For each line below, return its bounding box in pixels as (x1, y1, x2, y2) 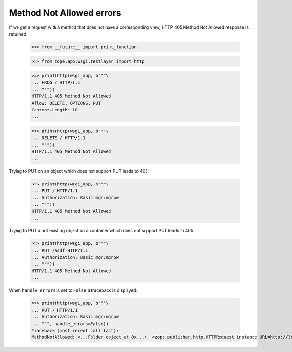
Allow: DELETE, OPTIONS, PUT (31, 100, 101, 106)
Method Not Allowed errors (9, 7, 121, 18)
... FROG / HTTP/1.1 (31, 80, 80, 85)
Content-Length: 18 (31, 107, 78, 113)
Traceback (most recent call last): (31, 328, 119, 333)
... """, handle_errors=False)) (31, 321, 109, 326)
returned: (9, 31, 28, 37)
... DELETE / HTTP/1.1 (31, 135, 86, 141)
